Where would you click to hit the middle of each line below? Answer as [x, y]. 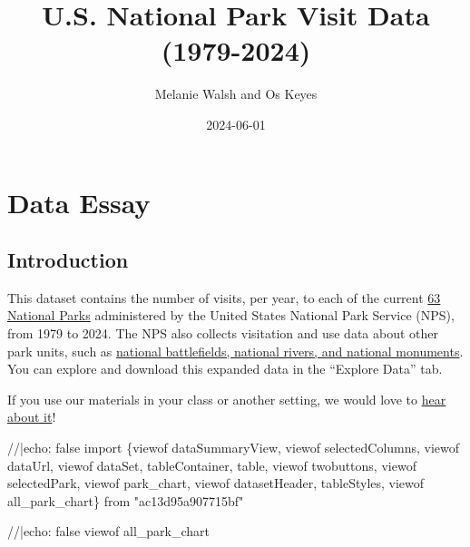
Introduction [68, 260]
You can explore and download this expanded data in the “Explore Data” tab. [225, 369]
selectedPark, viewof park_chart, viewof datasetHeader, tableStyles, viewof [216, 483]
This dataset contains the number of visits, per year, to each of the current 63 [224, 297]
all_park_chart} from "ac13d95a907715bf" [126, 500]
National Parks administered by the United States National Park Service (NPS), [231, 315]
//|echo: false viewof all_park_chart [109, 531]
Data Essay [79, 202]
